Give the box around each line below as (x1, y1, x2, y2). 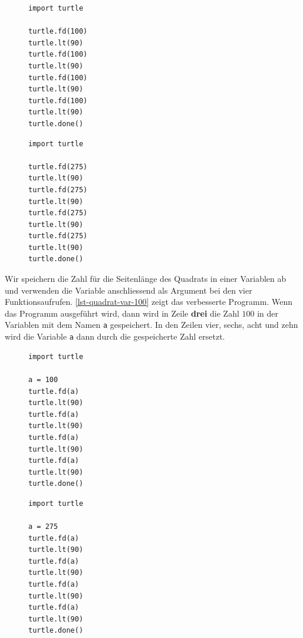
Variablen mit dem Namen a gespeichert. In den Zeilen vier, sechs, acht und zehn (5, 318, 298, 331)
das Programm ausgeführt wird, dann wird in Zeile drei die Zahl (5, 307, 239, 319)
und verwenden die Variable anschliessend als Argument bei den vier (5, 284, 252, 296)
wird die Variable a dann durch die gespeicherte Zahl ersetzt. (5, 330, 225, 343)
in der (257, 307, 279, 319)
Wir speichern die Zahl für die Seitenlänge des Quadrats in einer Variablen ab (5, 272, 286, 285)
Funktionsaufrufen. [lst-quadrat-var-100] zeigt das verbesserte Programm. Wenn (5, 295, 293, 308)
